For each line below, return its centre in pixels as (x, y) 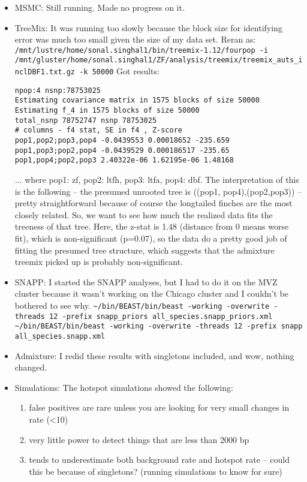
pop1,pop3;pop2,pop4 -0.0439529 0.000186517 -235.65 (122, 150)
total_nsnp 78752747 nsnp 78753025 (86, 120)
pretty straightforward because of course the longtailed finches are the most (153, 203)
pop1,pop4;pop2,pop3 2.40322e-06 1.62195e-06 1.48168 (124, 160)
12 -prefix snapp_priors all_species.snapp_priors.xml (161, 316)
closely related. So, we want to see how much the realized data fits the (144, 214)
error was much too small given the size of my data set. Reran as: (135, 39)
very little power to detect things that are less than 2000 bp (139, 439)
